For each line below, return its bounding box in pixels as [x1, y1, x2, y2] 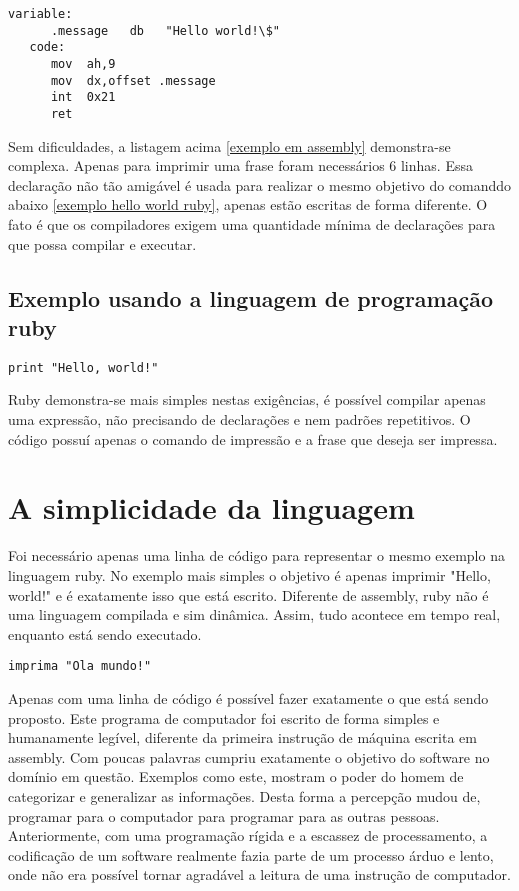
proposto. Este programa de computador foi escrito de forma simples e [8, 707, 440, 728]
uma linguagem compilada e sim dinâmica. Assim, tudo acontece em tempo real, [8, 604, 501, 625]
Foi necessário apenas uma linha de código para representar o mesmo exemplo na [8, 545, 505, 566]
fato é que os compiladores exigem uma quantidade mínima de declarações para [8, 213, 496, 234]
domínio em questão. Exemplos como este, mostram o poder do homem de [8, 766, 464, 787]
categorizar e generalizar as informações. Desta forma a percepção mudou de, [8, 785, 481, 806]
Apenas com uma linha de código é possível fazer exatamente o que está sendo [8, 687, 489, 708]
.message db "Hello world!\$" [50, 23, 281, 38]
